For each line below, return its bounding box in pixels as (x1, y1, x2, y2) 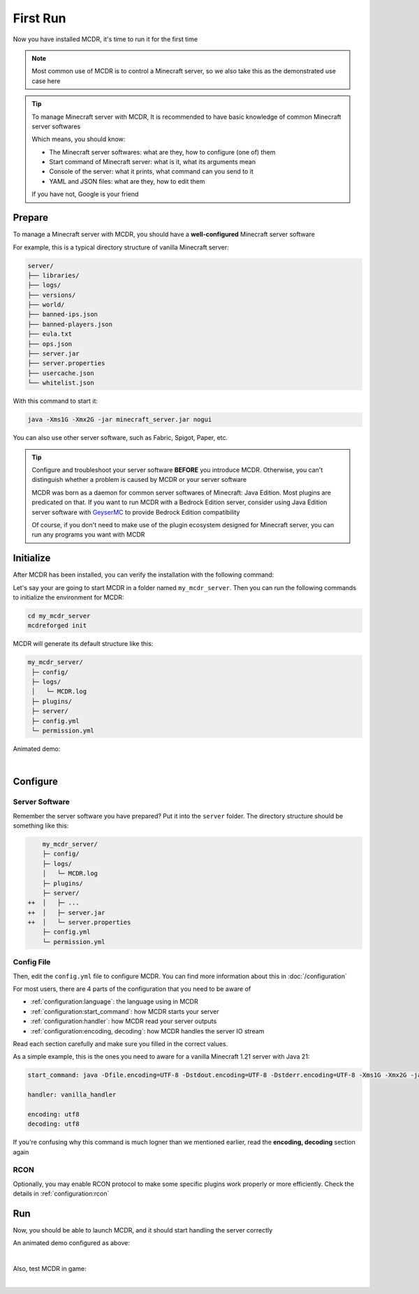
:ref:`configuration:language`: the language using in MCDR (30, 997, 198, 1006)
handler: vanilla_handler (27, 1091, 117, 1099)
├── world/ (27, 301, 65, 309)
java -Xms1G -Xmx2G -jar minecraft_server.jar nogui (27, 416, 212, 424)
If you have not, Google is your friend (31, 190, 139, 198)
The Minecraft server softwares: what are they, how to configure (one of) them (49, 147, 276, 156)
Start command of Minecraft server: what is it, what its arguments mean (49, 158, 256, 166)
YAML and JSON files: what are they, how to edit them (49, 177, 205, 185)
